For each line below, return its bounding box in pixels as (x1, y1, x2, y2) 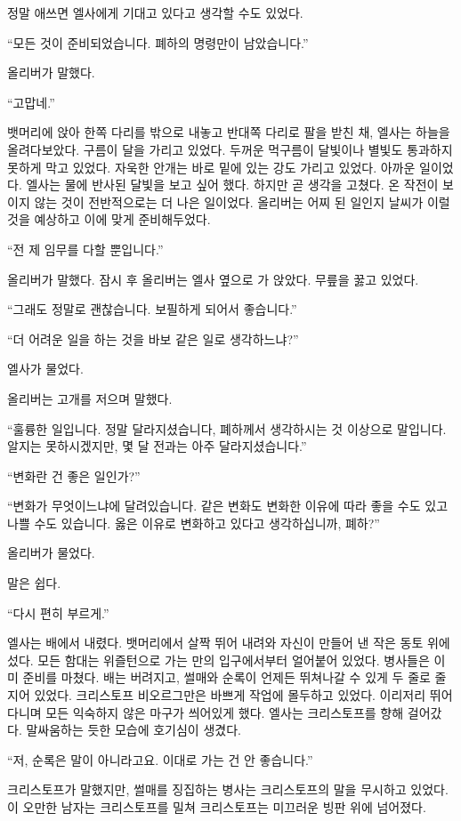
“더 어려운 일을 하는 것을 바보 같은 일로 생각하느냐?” (7, 329, 299, 348)
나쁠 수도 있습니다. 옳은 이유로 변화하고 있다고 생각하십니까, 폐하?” (7, 513, 380, 532)
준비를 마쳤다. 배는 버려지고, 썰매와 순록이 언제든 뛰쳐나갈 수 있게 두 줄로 (22, 668, 431, 687)
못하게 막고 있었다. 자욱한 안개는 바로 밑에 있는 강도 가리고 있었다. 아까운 (7, 157, 416, 176)
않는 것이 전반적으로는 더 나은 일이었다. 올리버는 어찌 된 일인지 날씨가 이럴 (34, 192, 450, 211)
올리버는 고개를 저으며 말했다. (7, 389, 173, 407)
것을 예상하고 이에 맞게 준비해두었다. (7, 210, 211, 229)
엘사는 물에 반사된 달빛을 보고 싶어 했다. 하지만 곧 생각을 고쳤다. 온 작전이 (26, 175, 439, 194)
